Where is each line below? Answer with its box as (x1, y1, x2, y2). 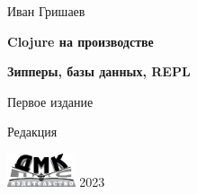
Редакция (7, 122, 58, 141)
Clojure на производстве (7, 31, 154, 50)
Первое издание (7, 92, 94, 110)
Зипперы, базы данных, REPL (7, 62, 191, 81)
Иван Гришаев (7, 2, 85, 20)
